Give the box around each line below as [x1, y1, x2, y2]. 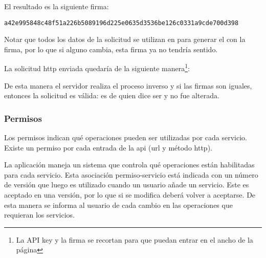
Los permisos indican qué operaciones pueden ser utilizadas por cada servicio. [4, 132, 247, 143]
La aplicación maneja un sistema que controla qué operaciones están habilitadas [4, 159, 255, 170]
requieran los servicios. [4, 209, 75, 220]
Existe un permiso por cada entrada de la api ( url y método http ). [4, 142, 212, 153]
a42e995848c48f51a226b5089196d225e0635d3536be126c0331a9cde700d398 [4, 19, 239, 27]
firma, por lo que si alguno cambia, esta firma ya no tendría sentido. [4, 44, 218, 54]
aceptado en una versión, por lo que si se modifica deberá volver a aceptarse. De [4, 189, 256, 200]
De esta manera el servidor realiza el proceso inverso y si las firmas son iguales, [4, 80, 252, 91]
